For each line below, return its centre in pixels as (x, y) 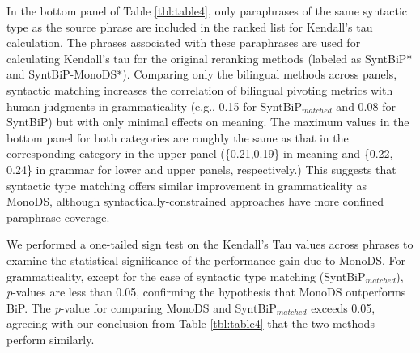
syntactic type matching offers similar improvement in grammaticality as (187, 185)
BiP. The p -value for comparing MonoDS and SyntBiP (142, 307)
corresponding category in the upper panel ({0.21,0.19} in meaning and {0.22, (200, 153)
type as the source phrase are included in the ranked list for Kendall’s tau (190, 26)
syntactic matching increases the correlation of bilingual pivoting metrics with (200, 89)
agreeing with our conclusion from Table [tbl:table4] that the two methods (191, 323)
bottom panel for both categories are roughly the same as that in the (178, 137)
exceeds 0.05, (343, 307)
